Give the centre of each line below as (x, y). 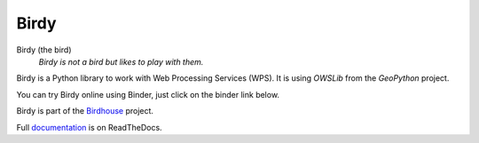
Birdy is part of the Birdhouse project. (85, 111)
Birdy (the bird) (44, 50)
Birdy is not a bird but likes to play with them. (121, 61)
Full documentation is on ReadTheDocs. (90, 127)
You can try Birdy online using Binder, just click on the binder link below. (148, 94)
